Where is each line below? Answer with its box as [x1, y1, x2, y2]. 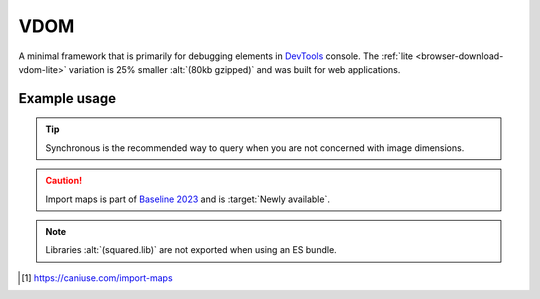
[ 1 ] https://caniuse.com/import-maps [21, 271, 174, 284]
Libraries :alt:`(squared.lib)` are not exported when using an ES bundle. [45, 244, 337, 256]
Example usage [18, 90, 117, 107]
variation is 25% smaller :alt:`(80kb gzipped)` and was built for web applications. [68, 63, 401, 75]
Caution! [45, 175, 83, 187]
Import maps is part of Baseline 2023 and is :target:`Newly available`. [45, 193, 330, 205]
